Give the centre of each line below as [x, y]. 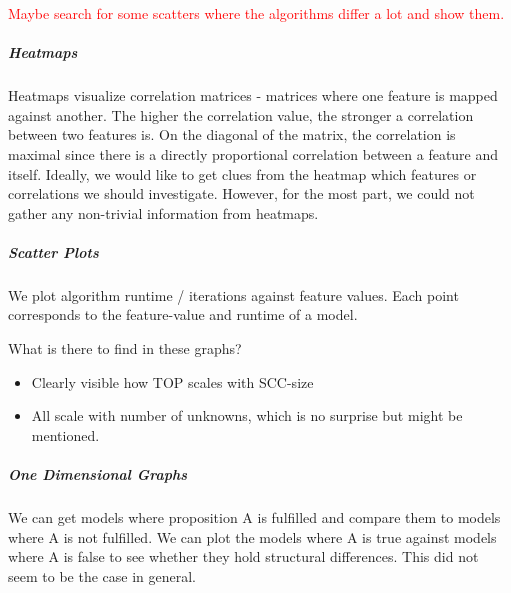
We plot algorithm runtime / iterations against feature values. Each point [233, 294]
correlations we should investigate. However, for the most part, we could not [241, 193]
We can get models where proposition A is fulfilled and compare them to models [254, 517]
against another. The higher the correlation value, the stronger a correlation [241, 114]
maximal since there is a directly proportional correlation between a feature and [253, 153]
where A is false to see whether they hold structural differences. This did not [243, 556]
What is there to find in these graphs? [125, 348]
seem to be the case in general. [102, 575]
